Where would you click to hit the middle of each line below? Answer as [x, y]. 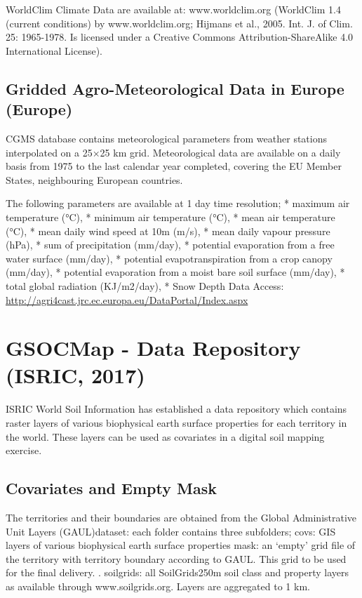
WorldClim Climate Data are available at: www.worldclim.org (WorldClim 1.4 [173, 9]
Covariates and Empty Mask [111, 488]
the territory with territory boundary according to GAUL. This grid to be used [176, 558]
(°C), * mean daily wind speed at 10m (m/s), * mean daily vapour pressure [168, 231]
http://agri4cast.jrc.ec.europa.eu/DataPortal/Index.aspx [127, 299]
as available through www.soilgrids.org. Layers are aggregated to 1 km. [158, 586]
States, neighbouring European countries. [94, 179]
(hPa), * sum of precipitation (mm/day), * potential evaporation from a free [170, 245]
